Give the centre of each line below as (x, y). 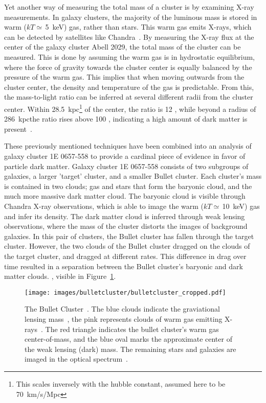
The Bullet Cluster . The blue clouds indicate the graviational (122, 309)
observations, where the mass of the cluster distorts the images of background (126, 226)
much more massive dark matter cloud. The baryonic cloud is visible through (125, 196)
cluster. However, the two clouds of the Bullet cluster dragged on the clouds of (127, 246)
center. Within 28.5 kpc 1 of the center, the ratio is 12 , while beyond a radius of (130, 108)
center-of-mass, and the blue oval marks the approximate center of (128, 339)
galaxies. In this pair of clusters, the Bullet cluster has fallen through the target (129, 236)
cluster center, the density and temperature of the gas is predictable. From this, (129, 87)
